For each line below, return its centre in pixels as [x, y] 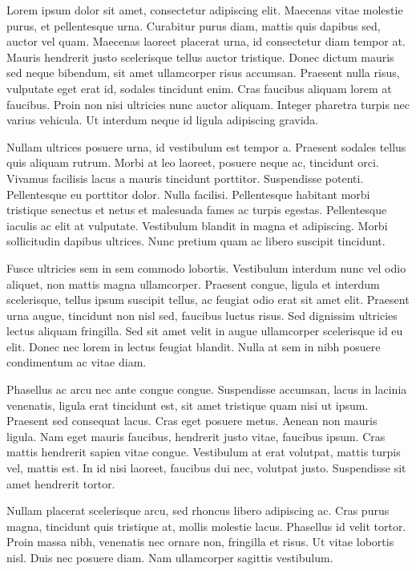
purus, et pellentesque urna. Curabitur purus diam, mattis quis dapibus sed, [194, 25]
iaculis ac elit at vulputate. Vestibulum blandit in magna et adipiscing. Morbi [197, 225]
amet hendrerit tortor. [61, 483]
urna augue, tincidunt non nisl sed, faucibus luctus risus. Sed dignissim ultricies [202, 315]
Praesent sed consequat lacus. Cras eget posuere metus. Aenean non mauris [192, 421]
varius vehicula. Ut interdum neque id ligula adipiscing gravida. [163, 120]
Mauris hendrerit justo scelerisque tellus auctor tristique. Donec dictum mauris [200, 57]
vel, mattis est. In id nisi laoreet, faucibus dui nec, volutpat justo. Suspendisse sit [206, 468]
